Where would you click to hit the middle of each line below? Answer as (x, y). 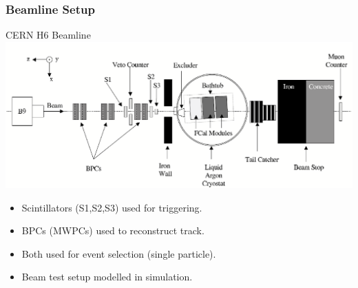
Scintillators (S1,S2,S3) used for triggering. (112, 207)
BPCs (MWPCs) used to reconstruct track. (113, 230)
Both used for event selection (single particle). (119, 253)
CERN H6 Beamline (48, 35)
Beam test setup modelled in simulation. (107, 277)
